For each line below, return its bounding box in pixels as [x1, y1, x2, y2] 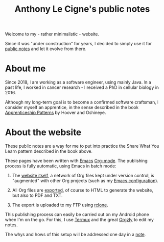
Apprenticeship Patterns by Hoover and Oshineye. [5, 109, 106, 116]
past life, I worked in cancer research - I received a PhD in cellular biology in [5, 84, 159, 90]
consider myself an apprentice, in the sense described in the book [5, 105, 139, 110]
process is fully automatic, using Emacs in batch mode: [5, 163, 117, 169]
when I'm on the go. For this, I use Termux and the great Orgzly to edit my [5, 217, 154, 223]
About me [5, 63, 46, 74]
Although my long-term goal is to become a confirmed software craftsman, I [5, 99, 159, 105]
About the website [5, 127, 82, 138]
